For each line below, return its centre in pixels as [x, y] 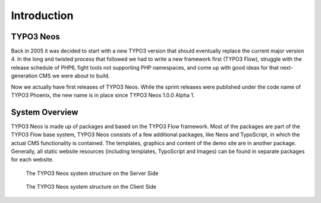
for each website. [32, 160]
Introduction [42, 15]
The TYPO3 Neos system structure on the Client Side [91, 187]
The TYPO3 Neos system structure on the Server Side [92, 173]
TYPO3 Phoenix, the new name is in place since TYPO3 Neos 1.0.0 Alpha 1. [103, 95]
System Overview [45, 112]
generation [24, 76]
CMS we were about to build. [74, 76]
